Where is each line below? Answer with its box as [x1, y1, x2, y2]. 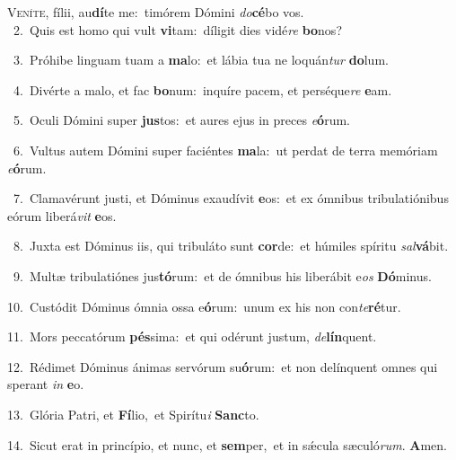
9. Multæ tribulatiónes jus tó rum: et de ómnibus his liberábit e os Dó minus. [13, 266, 432, 285]
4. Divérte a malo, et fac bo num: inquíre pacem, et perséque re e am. [13, 80, 392, 99]
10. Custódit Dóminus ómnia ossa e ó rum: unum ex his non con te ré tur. [7, 296, 401, 315]
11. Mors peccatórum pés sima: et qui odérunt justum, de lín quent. [7, 327, 377, 346]
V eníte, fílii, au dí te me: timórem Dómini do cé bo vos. [7, 3, 304, 21]
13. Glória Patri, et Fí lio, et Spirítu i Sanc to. [7, 404, 259, 423]
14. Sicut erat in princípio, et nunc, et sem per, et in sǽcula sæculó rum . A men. [7, 435, 447, 454]
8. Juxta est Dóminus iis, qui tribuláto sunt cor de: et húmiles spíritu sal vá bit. [13, 236, 449, 255]
